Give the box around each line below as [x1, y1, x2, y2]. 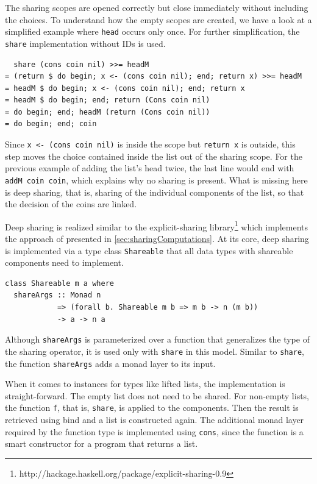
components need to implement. [5, 256, 124, 269]
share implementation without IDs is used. [5, 37, 166, 49]
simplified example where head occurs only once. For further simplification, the [5, 25, 300, 38]
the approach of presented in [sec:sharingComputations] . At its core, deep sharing [5, 232, 309, 244]
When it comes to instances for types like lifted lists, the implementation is [5, 377, 285, 390]
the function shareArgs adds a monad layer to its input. [5, 357, 216, 369]
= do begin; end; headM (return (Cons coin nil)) [5, 107, 210, 116]
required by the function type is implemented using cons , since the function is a [5, 425, 304, 438]
